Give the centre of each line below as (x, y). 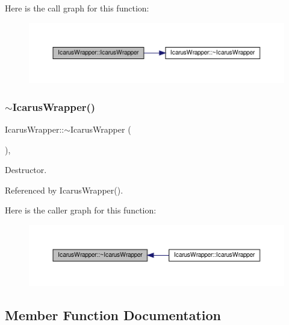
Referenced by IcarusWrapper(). (64, 190)
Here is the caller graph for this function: (81, 210)
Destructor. (26, 170)
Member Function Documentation (113, 314)
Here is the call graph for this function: (77, 8)
